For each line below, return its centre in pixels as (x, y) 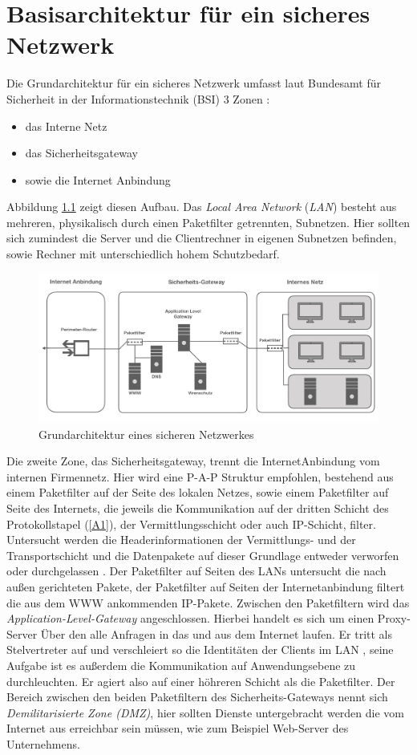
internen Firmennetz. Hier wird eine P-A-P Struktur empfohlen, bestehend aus (200, 476)
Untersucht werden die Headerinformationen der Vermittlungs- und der (181, 540)
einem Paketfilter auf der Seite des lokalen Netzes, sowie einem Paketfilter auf (198, 492)
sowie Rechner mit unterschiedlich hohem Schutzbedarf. (143, 254)
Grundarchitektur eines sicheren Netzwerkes (146, 434)
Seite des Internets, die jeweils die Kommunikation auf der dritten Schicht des (198, 507)
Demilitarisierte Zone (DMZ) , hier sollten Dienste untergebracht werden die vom (205, 712)
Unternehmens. (43, 743)
